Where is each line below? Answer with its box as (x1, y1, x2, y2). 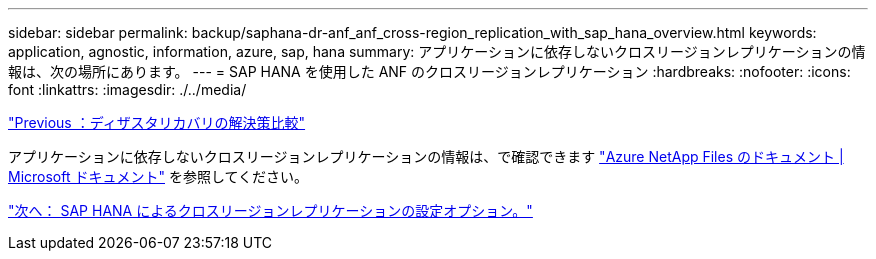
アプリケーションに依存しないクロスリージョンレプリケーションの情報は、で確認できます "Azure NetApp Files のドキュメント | (8, 148, 844, 165)
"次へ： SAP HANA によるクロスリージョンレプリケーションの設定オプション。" (8, 202, 533, 219)
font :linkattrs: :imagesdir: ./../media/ (8, 81, 247, 98)
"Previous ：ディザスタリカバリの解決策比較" (8, 114, 306, 131)
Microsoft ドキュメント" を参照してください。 (8, 168, 309, 185)
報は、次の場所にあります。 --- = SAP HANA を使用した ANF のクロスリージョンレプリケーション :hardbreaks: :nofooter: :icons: (8, 63, 851, 80)
